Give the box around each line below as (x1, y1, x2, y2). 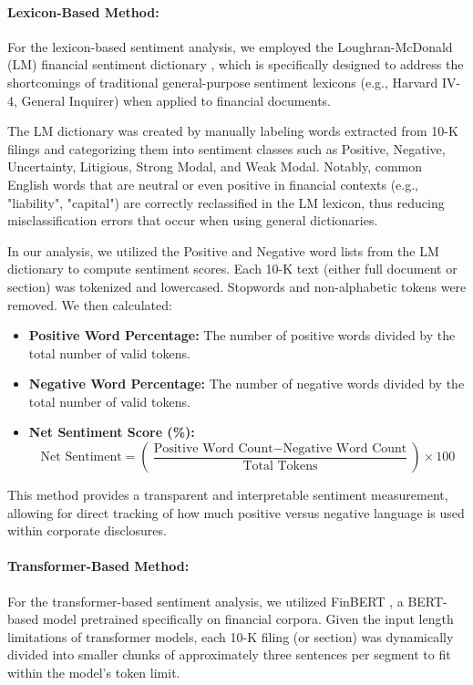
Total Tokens (242, 459, 318, 472)
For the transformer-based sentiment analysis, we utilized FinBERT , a (7, 591, 404, 610)
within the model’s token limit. (7, 663, 180, 682)
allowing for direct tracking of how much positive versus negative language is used (7, 503, 465, 522)
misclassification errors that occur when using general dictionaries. (7, 211, 378, 230)
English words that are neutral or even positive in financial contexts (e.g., (7, 174, 419, 193)
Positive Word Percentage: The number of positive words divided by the (28, 326, 456, 345)
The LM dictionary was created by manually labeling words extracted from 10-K (7, 121, 458, 140)
